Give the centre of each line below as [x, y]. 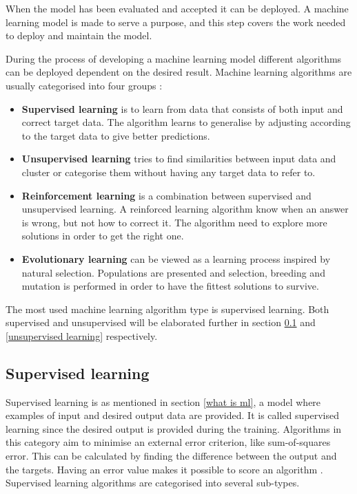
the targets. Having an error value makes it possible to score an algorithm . [164, 469]
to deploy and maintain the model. [79, 35]
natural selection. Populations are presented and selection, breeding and [173, 272]
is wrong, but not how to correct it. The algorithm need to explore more [174, 222]
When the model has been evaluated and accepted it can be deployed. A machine [177, 8]
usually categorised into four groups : [84, 85]
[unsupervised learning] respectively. [82, 335]
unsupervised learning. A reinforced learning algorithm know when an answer [185, 209]
